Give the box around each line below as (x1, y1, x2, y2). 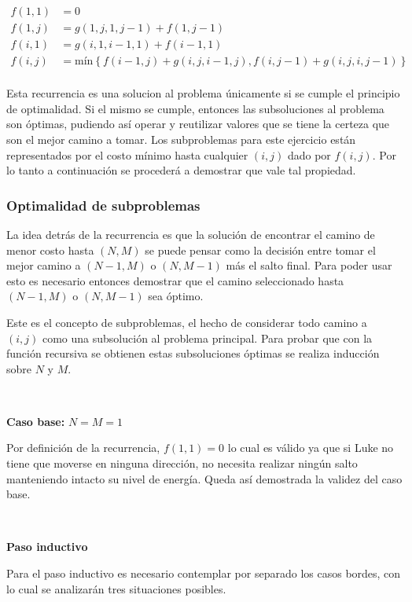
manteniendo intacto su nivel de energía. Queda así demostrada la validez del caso (6, 470, 403, 486)
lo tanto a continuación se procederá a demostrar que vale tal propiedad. (6, 162, 356, 178)
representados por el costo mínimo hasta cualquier (6, 146, 248, 163)
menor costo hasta (6, 241, 94, 258)
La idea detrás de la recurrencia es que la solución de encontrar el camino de (6, 226, 375, 242)
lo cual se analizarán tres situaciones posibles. (6, 580, 226, 596)
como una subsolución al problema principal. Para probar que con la (42, 329, 373, 346)
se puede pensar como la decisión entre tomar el (145, 241, 376, 258)
